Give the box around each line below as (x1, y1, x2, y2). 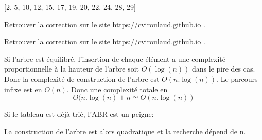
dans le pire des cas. (192, 63, 255, 74)
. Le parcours (216, 73, 258, 84)
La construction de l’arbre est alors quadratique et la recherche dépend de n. (4, 126, 246, 136)
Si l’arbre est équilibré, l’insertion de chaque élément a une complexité (4, 53, 226, 64)
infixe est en (4, 83, 42, 94)
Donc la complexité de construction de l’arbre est (4, 73, 160, 84)
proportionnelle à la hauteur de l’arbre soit (4, 63, 139, 74)
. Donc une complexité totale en (66, 83, 168, 94)
